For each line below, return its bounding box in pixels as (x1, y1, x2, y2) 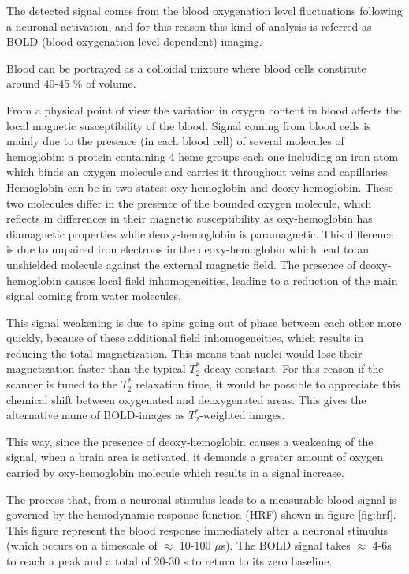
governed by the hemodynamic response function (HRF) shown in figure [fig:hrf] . (6, 506, 396, 523)
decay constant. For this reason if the (203, 360, 384, 377)
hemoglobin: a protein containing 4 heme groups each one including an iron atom (6, 148, 399, 164)
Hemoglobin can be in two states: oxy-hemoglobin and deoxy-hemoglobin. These (6, 178, 393, 195)
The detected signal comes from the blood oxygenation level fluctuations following (6, 2, 403, 18)
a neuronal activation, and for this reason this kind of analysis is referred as (6, 17, 372, 34)
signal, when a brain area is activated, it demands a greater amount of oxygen (6, 448, 383, 465)
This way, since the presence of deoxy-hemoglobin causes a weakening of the (6, 433, 374, 449)
